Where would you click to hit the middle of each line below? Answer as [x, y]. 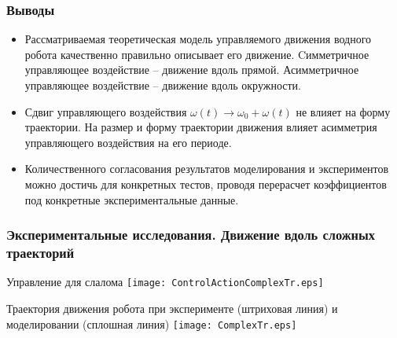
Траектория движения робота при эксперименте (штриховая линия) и [172, 308]
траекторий [40, 252]
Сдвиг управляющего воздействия [106, 111]
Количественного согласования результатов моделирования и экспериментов [207, 169]
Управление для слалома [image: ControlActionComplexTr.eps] [165, 282]
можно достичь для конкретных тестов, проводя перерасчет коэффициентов [206, 184]
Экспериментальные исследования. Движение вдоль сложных [191, 235]
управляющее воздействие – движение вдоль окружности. [163, 85]
